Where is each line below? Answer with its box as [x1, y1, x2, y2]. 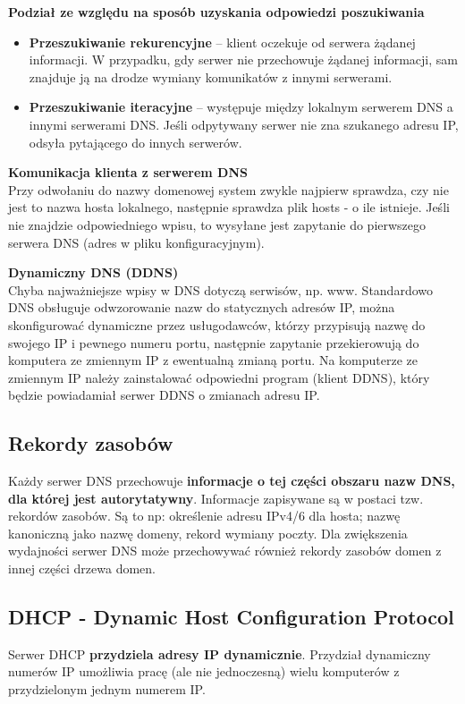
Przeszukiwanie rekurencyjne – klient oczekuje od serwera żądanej [29, 32, 416, 51]
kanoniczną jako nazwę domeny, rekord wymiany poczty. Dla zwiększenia [8, 523, 408, 542]
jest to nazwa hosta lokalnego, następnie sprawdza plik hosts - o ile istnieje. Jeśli [8, 198, 450, 216]
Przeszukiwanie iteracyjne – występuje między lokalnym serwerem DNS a [29, 98, 453, 116]
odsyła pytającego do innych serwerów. [29, 132, 242, 151]
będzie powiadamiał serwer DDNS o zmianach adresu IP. [8, 386, 320, 404]
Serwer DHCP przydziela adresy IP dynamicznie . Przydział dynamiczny [8, 644, 431, 663]
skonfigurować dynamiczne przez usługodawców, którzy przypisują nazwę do [8, 315, 426, 334]
